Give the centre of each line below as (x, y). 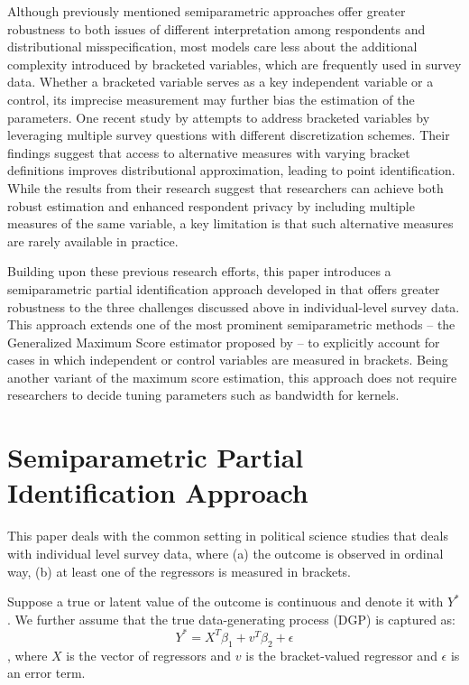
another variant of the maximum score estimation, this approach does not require (232, 377)
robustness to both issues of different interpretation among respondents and (216, 28)
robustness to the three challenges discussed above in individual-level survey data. (234, 306)
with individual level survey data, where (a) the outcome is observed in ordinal (225, 553)
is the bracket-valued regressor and (341, 655)
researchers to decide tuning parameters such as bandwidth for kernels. (203, 395)
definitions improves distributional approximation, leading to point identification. (231, 170)
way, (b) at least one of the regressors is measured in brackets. (179, 571)
